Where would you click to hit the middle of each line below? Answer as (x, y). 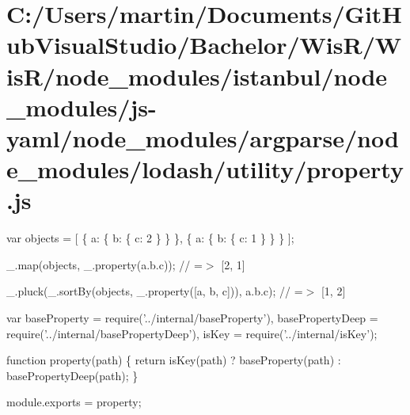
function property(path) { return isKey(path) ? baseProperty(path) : (174, 360)
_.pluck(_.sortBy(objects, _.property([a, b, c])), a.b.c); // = (155, 291)
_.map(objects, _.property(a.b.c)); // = (104, 264)
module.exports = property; (74, 402)
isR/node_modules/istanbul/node (197, 76)
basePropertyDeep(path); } (72, 375)
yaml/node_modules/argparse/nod (203, 137)
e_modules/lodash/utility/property (205, 169)
